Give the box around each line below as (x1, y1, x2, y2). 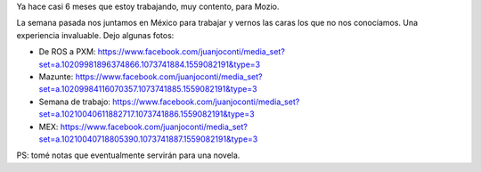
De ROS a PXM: (38, 46, 96, 57)
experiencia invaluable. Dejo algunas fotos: (16, 29, 175, 40)
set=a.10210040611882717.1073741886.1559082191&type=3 (38, 109, 255, 119)
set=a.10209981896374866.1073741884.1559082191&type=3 (38, 59, 261, 70)
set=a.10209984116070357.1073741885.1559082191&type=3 (38, 84, 257, 94)
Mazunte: (38, 71, 74, 82)
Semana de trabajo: (38, 96, 111, 107)
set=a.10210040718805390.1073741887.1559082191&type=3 (38, 134, 258, 144)
